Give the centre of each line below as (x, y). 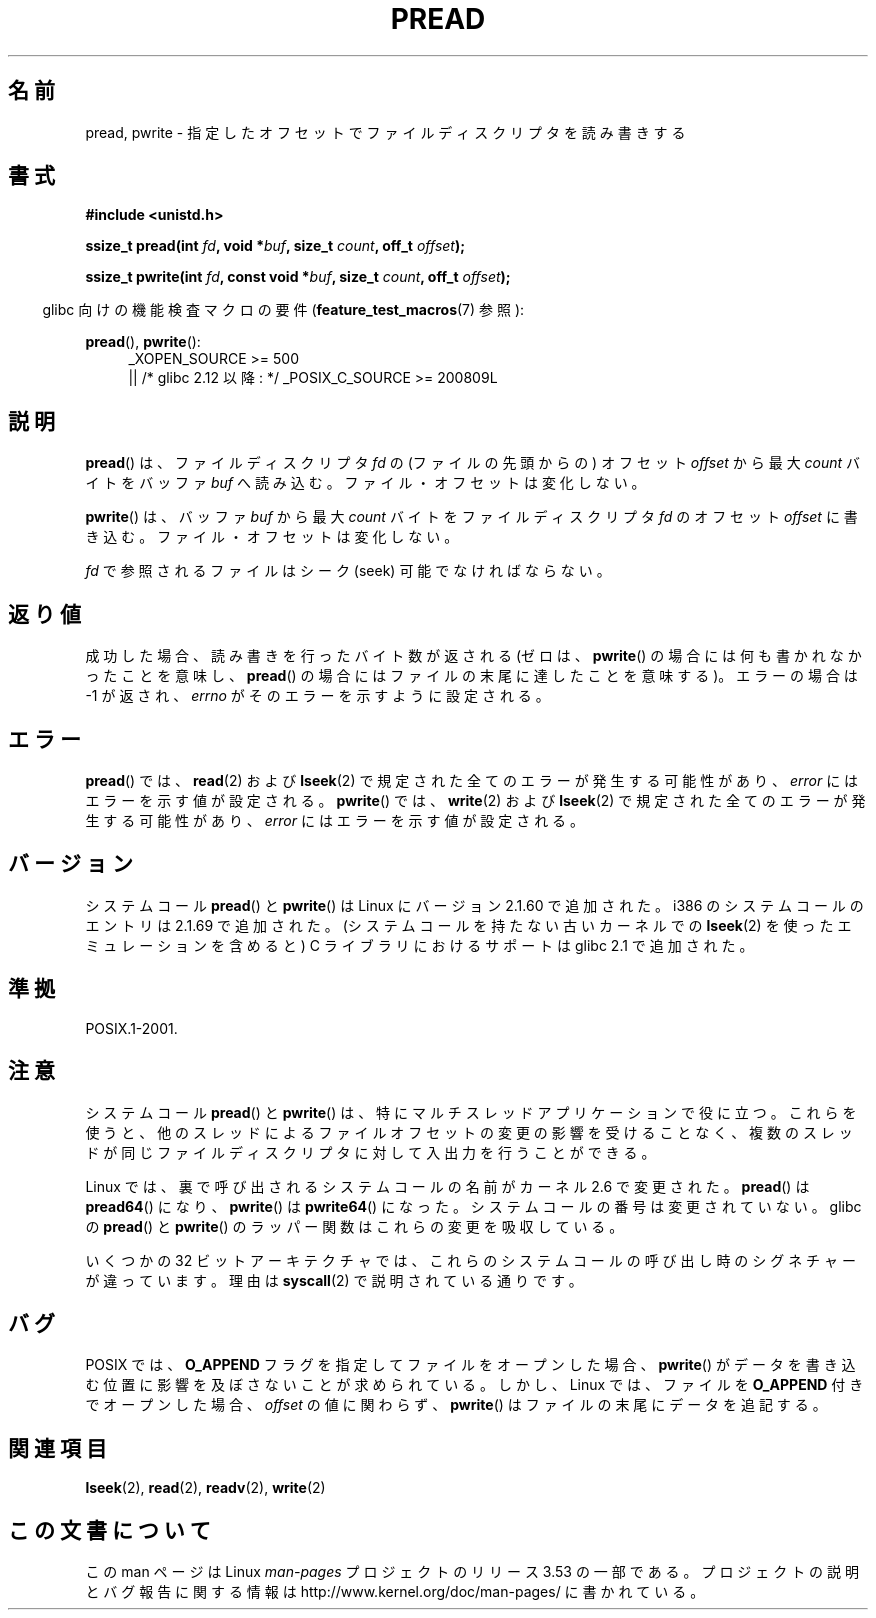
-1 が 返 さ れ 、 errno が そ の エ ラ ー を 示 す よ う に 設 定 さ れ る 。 (317, 696)
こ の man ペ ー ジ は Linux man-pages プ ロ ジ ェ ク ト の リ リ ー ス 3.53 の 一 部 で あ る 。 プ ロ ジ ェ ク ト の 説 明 (472, 1572)
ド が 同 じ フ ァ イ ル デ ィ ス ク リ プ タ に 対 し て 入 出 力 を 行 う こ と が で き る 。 (370, 1152)
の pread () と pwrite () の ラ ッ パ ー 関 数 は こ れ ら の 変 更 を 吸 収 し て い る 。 (354, 1226)
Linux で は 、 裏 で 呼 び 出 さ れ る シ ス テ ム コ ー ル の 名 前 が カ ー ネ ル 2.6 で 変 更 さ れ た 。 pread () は (447, 1186)
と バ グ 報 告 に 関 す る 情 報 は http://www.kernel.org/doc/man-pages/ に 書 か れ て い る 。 (395, 1592)
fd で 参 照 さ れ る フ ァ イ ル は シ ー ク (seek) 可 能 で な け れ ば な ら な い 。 (348, 571)
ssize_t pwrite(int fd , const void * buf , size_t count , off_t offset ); (298, 277)
